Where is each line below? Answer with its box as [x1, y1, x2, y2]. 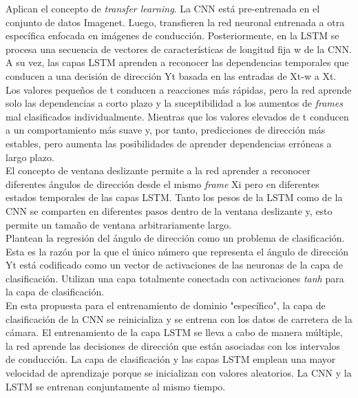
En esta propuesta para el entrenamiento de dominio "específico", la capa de [6, 298, 326, 313]
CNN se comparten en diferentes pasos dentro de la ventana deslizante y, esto [6, 203, 333, 218]
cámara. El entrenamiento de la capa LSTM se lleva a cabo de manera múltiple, [6, 325, 343, 339]
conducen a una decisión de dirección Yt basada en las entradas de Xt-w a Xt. [6, 68, 337, 83]
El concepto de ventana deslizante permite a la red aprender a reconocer [6, 163, 311, 178]
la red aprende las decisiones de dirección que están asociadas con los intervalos [6, 338, 341, 353]
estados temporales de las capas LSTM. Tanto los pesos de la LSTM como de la [6, 190, 343, 205]
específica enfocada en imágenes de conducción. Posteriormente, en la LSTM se [6, 28, 339, 43]
